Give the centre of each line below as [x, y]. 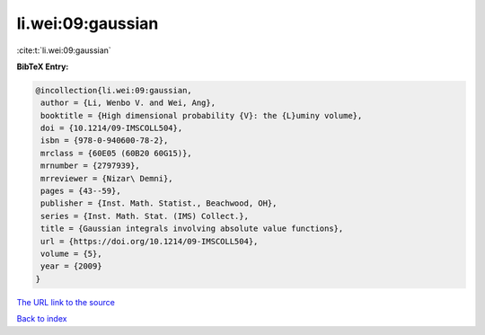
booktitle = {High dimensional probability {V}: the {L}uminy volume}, [202, 115]
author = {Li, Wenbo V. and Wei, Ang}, [128, 103]
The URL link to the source [66, 302]
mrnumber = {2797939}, [91, 166]
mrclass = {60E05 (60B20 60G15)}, [116, 153]
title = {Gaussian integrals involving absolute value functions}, [192, 229]
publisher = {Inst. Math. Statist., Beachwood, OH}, [159, 203]
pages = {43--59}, [81, 191]
